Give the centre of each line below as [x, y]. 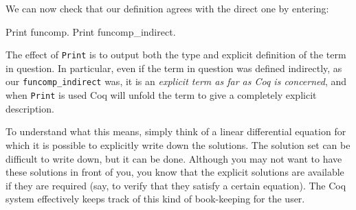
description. [30, 108]
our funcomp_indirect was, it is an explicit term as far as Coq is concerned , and [176, 81]
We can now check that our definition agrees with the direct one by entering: [167, 8]
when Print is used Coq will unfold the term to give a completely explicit [161, 95]
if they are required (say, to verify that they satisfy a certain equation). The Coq [176, 185]
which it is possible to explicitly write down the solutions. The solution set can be [178, 144]
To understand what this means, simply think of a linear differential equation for [176, 131]
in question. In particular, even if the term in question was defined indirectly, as [174, 68]
